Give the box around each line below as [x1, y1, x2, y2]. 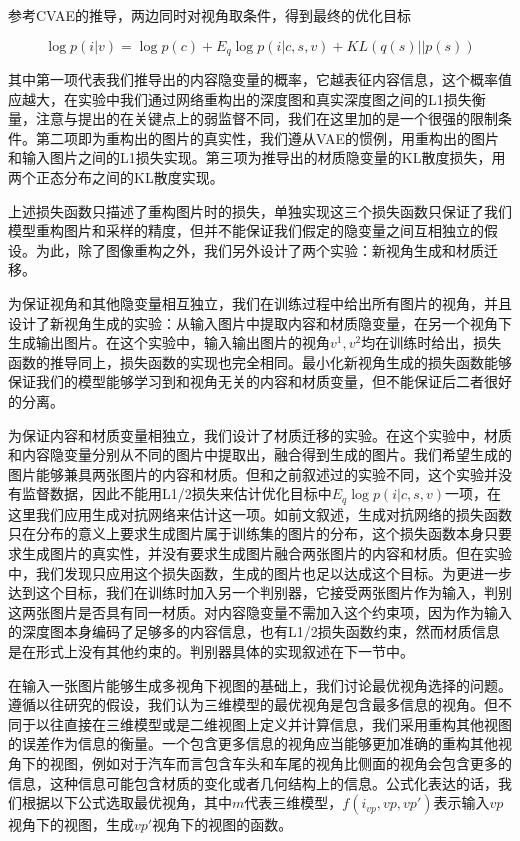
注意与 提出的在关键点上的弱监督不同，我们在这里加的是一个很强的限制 [35, 108, 498, 129]
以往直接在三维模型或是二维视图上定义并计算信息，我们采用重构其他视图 [35, 713, 512, 734]
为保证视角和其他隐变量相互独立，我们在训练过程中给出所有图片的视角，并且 [8, 292, 512, 313]
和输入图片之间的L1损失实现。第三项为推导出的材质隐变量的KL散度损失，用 [8, 147, 506, 168]
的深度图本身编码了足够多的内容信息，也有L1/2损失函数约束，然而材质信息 [8, 621, 500, 642]
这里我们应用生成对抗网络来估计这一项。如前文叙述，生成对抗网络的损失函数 [8, 503, 512, 524]
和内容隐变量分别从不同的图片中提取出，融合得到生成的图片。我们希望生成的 [8, 444, 512, 465]
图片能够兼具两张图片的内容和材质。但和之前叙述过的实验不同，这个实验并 [8, 463, 498, 484]
